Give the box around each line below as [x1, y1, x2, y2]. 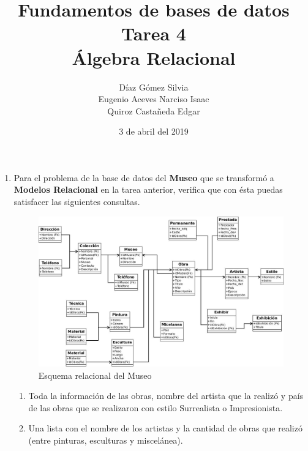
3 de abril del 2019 [119, 125, 189, 138]
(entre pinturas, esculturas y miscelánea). [28, 434, 183, 447]
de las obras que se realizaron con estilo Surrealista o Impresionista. [28, 401, 283, 414]
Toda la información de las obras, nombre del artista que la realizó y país [28, 389, 304, 402]
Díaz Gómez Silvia [119, 80, 189, 93]
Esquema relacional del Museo [38, 368, 152, 381]
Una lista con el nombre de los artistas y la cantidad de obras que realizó [28, 422, 302, 434]
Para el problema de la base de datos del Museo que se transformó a [13, 171, 274, 184]
